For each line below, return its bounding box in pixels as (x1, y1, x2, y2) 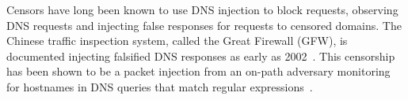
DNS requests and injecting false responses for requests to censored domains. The (6, 17, 402, 33)
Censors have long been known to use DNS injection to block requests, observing (6, 2, 398, 17)
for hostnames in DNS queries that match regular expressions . (6, 78, 313, 94)
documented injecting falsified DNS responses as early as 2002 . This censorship (6, 47, 395, 64)
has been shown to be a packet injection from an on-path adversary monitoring (6, 63, 391, 80)
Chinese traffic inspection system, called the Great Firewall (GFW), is (6, 32, 348, 49)
